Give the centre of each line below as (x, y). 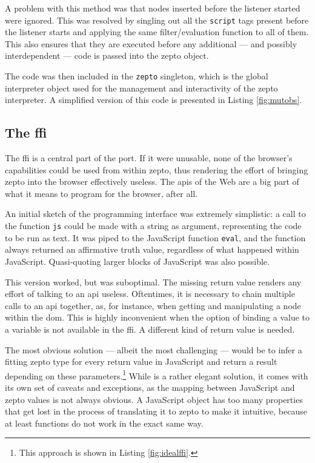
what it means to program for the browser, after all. (101, 193)
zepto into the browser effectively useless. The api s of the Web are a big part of (152, 182)
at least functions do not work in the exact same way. (104, 423)
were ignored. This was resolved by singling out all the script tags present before (157, 20)
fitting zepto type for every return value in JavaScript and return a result (141, 361)
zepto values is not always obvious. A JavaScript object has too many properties (154, 399)
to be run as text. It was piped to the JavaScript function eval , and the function (155, 237)
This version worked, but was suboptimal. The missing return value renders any (153, 281)
